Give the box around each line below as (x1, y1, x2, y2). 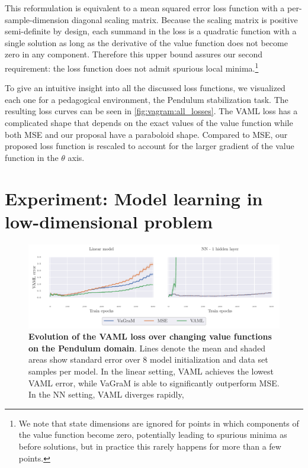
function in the (5, 151, 59, 163)
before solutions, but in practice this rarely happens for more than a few (18, 440, 281, 453)
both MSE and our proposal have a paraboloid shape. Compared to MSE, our (5, 128, 288, 140)
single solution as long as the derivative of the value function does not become (5, 36, 288, 49)
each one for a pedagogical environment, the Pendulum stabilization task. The (5, 93, 288, 105)
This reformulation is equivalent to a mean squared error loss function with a (5, 2, 285, 14)
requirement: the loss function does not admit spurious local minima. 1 (5, 60, 259, 74)
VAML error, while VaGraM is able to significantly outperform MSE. (28, 376, 280, 389)
